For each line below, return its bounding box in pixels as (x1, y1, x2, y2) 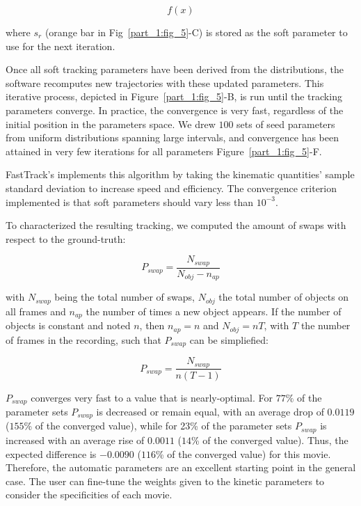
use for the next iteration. (6, 38, 115, 53)
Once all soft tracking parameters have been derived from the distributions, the (6, 62, 344, 77)
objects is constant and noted (6, 318, 131, 333)
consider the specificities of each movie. (6, 487, 173, 502)
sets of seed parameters (236, 116, 335, 131)
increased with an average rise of (6, 432, 145, 447)
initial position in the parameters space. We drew (6, 116, 216, 131)
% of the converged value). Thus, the (191, 432, 348, 447)
